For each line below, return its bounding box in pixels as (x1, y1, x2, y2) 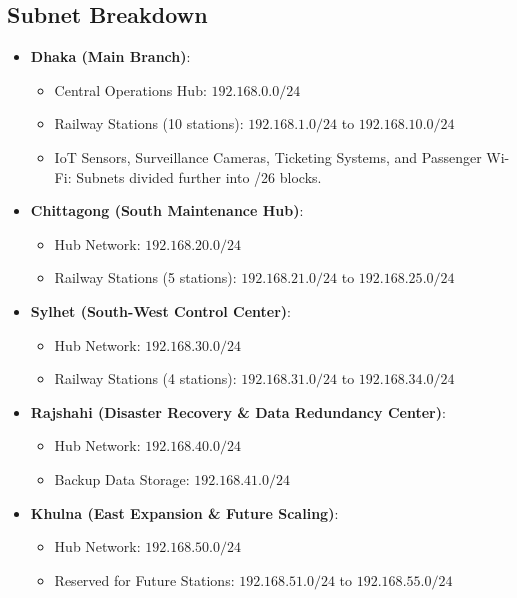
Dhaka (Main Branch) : (30, 46, 191, 67)
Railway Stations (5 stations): (54, 267, 237, 288)
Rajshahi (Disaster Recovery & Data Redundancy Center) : (30, 401, 446, 422)
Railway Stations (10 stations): (54, 113, 244, 134)
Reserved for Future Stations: (54, 569, 235, 590)
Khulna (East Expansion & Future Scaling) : (30, 502, 339, 523)
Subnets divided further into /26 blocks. (76, 166, 322, 187)
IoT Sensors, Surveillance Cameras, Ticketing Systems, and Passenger (54, 146, 482, 167)
